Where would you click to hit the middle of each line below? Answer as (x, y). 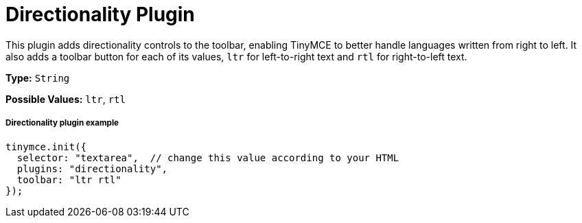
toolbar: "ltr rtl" (69, 179)
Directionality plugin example (62, 123)
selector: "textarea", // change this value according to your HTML (208, 157)
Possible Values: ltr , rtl (66, 99)
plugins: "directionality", (92, 168)
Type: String (38, 78)
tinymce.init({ (46, 146)
